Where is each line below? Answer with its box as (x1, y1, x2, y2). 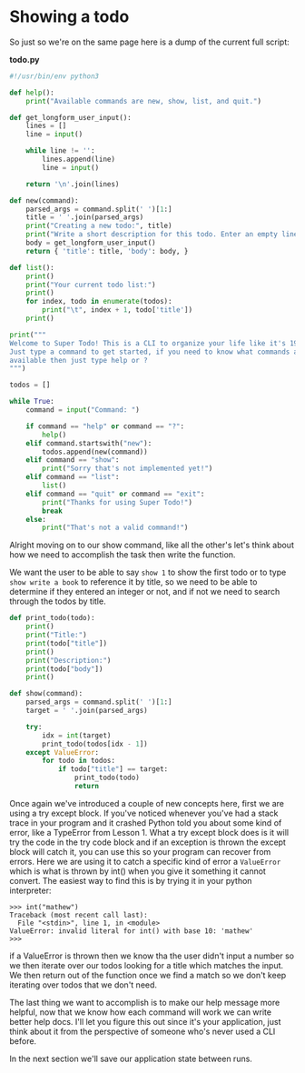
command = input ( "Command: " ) (25, 406, 141, 415)
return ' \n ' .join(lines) (25, 179, 120, 188)
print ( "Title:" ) (25, 630, 88, 640)
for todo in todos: (42, 757, 116, 766)
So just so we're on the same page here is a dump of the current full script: (9, 36, 290, 47)
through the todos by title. (9, 596, 106, 607)
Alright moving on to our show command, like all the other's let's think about (9, 539, 295, 551)
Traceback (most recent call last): (9, 910, 148, 919)
